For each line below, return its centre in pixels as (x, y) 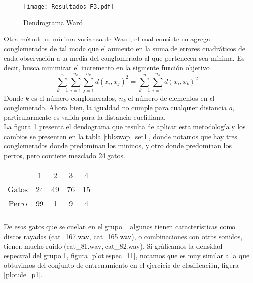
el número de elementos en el (171, 98)
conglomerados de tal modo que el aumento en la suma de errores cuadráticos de (125, 48)
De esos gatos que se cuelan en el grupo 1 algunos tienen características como (120, 227)
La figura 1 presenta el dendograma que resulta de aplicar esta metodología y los (125, 126)
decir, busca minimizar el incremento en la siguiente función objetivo (107, 68)
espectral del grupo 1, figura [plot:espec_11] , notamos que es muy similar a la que (127, 255)
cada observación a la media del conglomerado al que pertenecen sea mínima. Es (124, 58)
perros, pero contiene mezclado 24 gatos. (64, 155)
